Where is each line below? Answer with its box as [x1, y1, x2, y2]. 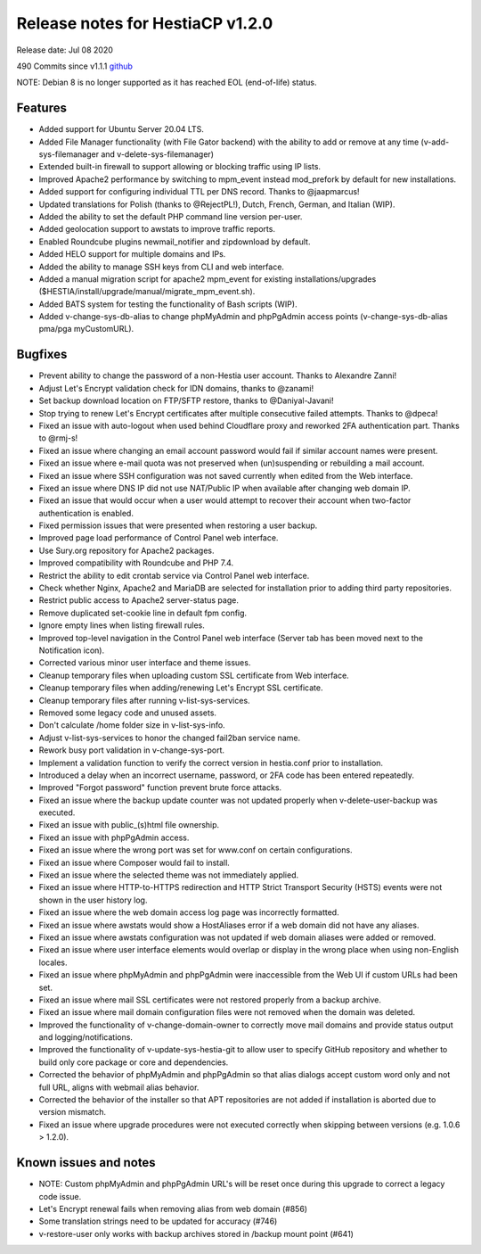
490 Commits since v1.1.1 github [16, 61, 134, 71]
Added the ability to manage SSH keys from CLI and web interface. [38, 261, 285, 272]
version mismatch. [38, 1107, 107, 1118]
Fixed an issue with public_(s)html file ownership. [38, 820, 220, 830]
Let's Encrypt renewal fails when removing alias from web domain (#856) [38, 1203, 307, 1214]
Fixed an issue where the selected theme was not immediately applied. [38, 870, 299, 880]
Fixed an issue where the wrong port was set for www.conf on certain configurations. [38, 845, 353, 855]
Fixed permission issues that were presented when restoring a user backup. [38, 520, 318, 531]
